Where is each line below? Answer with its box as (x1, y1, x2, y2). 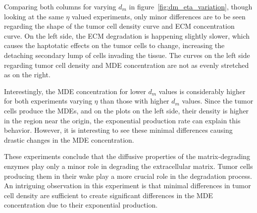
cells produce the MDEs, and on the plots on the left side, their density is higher (4, 105, 249, 115)
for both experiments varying (4, 96, 92, 106)
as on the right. (4, 69, 51, 80)
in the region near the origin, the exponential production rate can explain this (4, 115, 241, 125)
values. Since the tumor (182, 96, 254, 106)
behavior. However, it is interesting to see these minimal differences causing (4, 125, 233, 135)
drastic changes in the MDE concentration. (4, 134, 134, 145)
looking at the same (4, 11, 64, 21)
